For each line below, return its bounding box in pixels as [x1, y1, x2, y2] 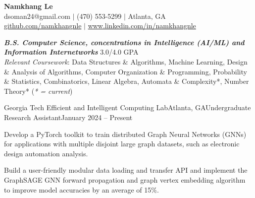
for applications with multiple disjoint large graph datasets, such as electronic [4, 138, 240, 149]
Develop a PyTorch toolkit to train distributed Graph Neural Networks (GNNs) [4, 129, 247, 139]
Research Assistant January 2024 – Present [4, 112, 133, 122]
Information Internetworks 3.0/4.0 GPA [4, 47, 139, 57]
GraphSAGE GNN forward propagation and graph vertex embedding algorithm [4, 174, 246, 185]
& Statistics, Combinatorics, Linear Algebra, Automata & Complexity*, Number [4, 76, 249, 86]
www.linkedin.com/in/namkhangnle [88, 20, 196, 31]
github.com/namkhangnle [4, 20, 82, 31]
